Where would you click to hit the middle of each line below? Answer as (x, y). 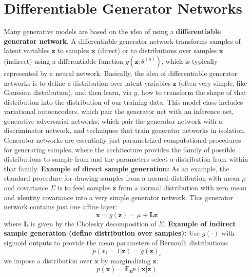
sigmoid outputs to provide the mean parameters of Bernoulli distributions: (116, 242)
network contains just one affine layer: (60, 207)
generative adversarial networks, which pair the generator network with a (113, 120)
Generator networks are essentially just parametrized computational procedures (123, 140)
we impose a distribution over (48, 261)
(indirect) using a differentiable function (64, 61)
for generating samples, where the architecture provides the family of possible (120, 149)
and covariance (26, 188)
